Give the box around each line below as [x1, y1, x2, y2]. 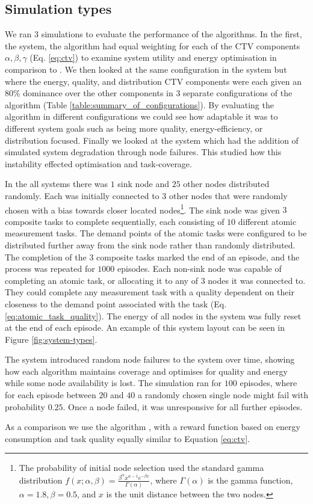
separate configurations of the [183, 87, 293, 99]
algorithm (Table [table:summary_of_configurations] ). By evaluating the [5, 98, 274, 111]
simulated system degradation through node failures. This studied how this [5, 146, 282, 158]
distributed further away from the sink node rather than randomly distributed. [5, 238, 296, 251]
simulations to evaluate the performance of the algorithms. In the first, [41, 28, 302, 40]
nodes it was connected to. [208, 274, 306, 286]
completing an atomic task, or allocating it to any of [5, 274, 198, 286]
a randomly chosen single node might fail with [137, 389, 308, 401]
